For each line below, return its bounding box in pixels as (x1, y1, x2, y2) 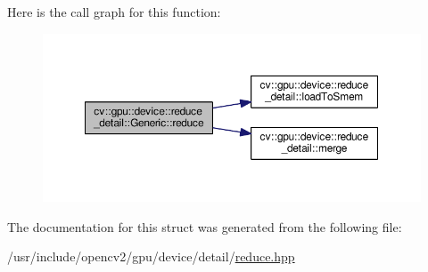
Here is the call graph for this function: (7, 3, 221, 20)
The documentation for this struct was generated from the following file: (7, 217, 402, 236)
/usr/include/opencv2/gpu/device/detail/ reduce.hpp (7, 247, 295, 266)
